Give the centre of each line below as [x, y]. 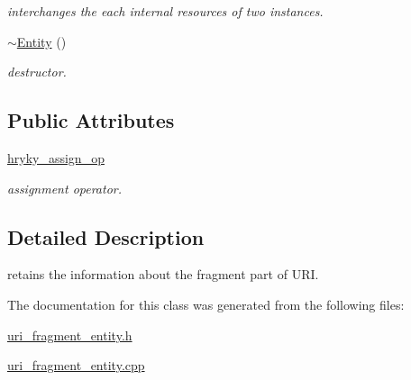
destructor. [37, 72]
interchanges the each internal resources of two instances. [165, 11]
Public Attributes [91, 120]
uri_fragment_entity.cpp [76, 365]
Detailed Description [106, 236]
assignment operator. [65, 188]
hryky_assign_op [56, 157]
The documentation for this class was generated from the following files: [206, 304]
